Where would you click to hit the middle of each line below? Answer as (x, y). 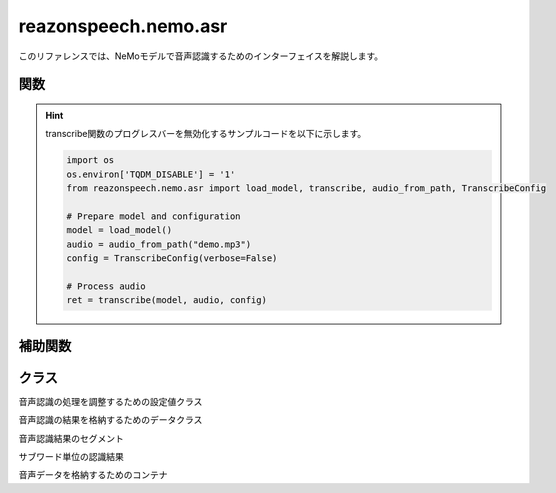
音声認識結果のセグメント (71, 438)
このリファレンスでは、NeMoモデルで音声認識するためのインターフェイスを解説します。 (201, 56)
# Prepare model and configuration (153, 216)
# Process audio (106, 286)
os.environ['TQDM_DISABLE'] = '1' (151, 174)
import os (90, 160)
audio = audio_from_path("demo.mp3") (159, 244)
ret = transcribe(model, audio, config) (166, 300)
